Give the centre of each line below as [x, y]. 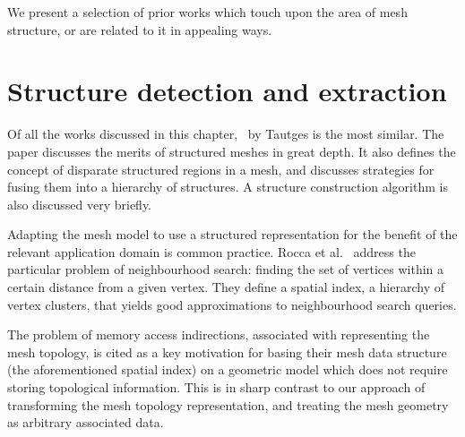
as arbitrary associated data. [86, 422]
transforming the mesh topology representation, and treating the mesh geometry [228, 404]
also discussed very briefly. [79, 204]
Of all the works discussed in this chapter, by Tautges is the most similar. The [226, 134]
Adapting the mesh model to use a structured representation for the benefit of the [232, 234]
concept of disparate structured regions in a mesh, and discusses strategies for [221, 169]
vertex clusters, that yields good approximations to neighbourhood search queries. [232, 304]
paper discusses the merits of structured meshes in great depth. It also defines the [232, 151]
